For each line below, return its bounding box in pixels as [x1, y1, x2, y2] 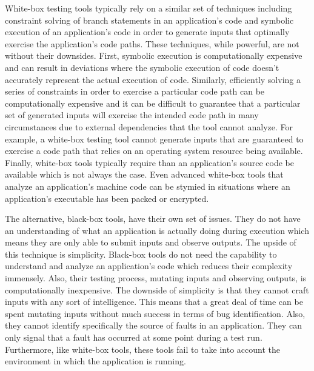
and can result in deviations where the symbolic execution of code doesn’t [5, 61, 279, 73]
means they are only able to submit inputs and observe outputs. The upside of [5, 236, 296, 249]
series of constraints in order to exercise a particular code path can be [5, 85, 265, 98]
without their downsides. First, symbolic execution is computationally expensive [5, 49, 302, 62]
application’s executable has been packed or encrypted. [5, 192, 209, 204]
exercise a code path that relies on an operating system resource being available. [5, 144, 303, 157]
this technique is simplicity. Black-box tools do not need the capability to [5, 247, 277, 260]
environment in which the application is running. [5, 355, 186, 367]
